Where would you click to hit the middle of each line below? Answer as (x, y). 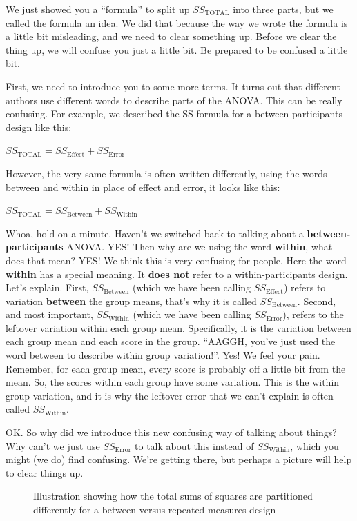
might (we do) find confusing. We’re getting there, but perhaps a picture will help (179, 459)
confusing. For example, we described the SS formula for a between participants (174, 114)
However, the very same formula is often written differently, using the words (166, 173)
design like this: (39, 127)
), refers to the (313, 314)
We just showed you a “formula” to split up (98, 9)
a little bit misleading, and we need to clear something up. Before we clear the (171, 36)
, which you (315, 445)
